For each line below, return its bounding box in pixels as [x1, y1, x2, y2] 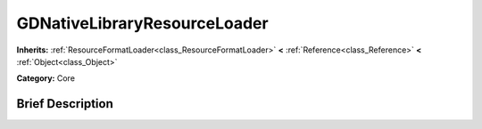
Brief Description [16, 96, 113, 111]
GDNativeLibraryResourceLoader [16, 13, 269, 33]
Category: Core [16, 73, 76, 84]
